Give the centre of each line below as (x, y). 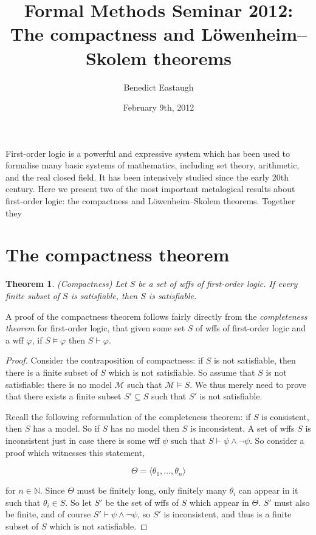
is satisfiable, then (104, 295)
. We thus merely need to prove (248, 384)
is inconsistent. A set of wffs (242, 428)
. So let (78, 502)
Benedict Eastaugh (159, 87)
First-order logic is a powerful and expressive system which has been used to (148, 153)
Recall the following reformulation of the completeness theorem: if (128, 416)
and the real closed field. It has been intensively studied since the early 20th (147, 177)
